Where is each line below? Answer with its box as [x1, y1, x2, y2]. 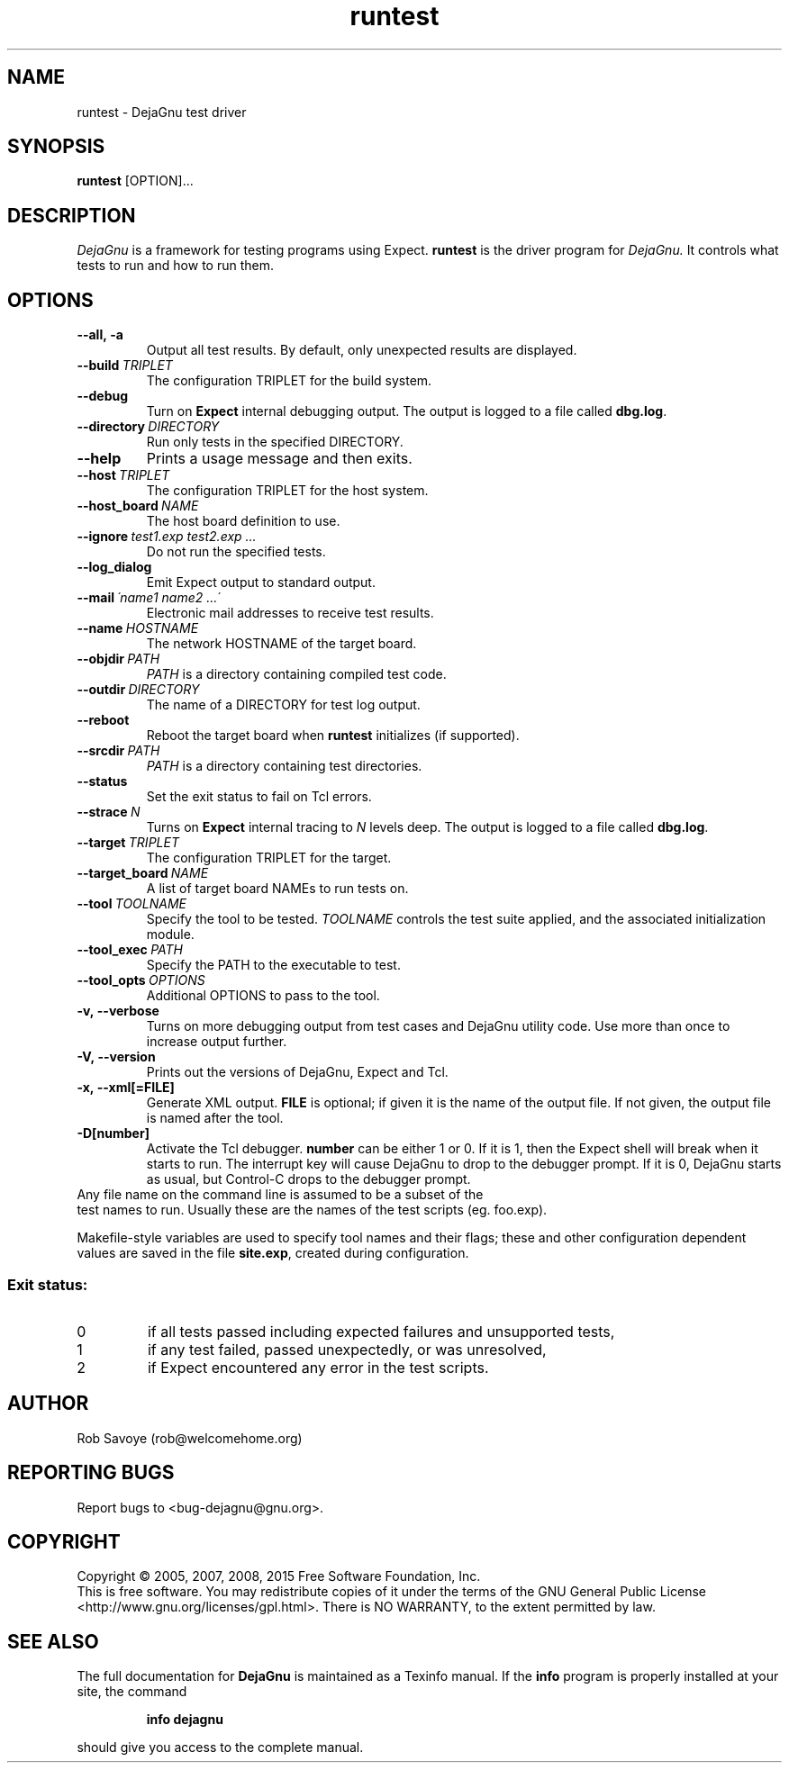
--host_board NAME [77, 498, 199, 514]
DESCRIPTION [7, 203, 136, 227]
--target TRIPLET [77, 835, 179, 851]
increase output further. [146, 1034, 287, 1050]
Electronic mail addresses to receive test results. [146, 605, 434, 621]
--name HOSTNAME [77, 620, 199, 637]
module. [146, 926, 195, 943]
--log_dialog [77, 559, 152, 575]
